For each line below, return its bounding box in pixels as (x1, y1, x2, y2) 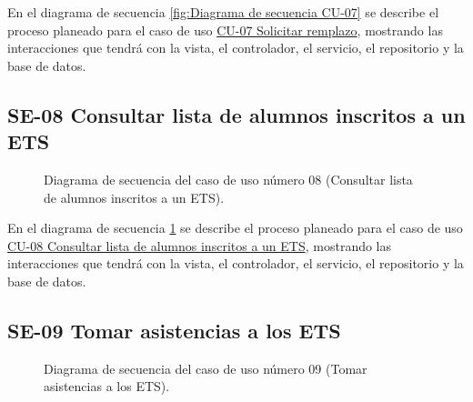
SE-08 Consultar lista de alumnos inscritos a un (7, 100, 466, 128)
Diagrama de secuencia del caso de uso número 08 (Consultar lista (44, 169, 413, 188)
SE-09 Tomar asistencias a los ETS (7, 316, 341, 344)
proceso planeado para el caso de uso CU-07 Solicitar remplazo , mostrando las (7, 20, 443, 39)
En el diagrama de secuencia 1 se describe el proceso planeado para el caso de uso (7, 218, 463, 237)
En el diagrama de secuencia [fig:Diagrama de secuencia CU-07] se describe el (7, 3, 439, 21)
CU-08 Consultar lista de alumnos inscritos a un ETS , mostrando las (7, 236, 392, 255)
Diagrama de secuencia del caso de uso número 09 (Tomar (44, 358, 367, 377)
